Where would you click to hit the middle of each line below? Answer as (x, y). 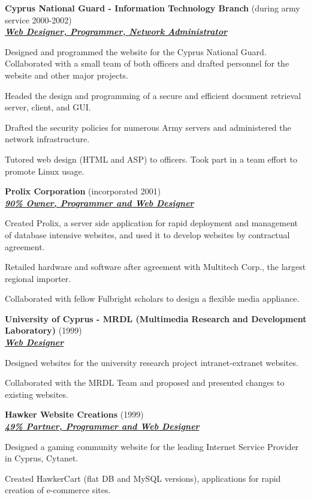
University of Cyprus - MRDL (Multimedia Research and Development (156, 318)
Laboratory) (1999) (43, 330)
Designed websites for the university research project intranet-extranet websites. (152, 362)
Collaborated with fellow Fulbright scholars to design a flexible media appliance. (152, 298)
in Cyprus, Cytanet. (42, 458)
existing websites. (37, 394)
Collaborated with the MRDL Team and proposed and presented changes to (145, 382)
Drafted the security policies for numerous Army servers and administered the (148, 127)
